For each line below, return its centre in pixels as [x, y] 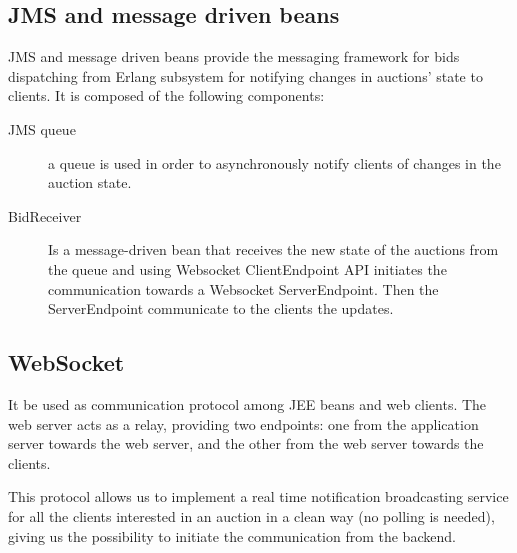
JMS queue [42, 128]
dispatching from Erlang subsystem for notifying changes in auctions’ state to [245, 75]
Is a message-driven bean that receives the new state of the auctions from [273, 249]
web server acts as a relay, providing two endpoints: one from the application [243, 423]
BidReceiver [45, 215]
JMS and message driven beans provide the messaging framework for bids [234, 56]
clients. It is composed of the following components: [166, 95]
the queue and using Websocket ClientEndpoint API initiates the [247, 268]
